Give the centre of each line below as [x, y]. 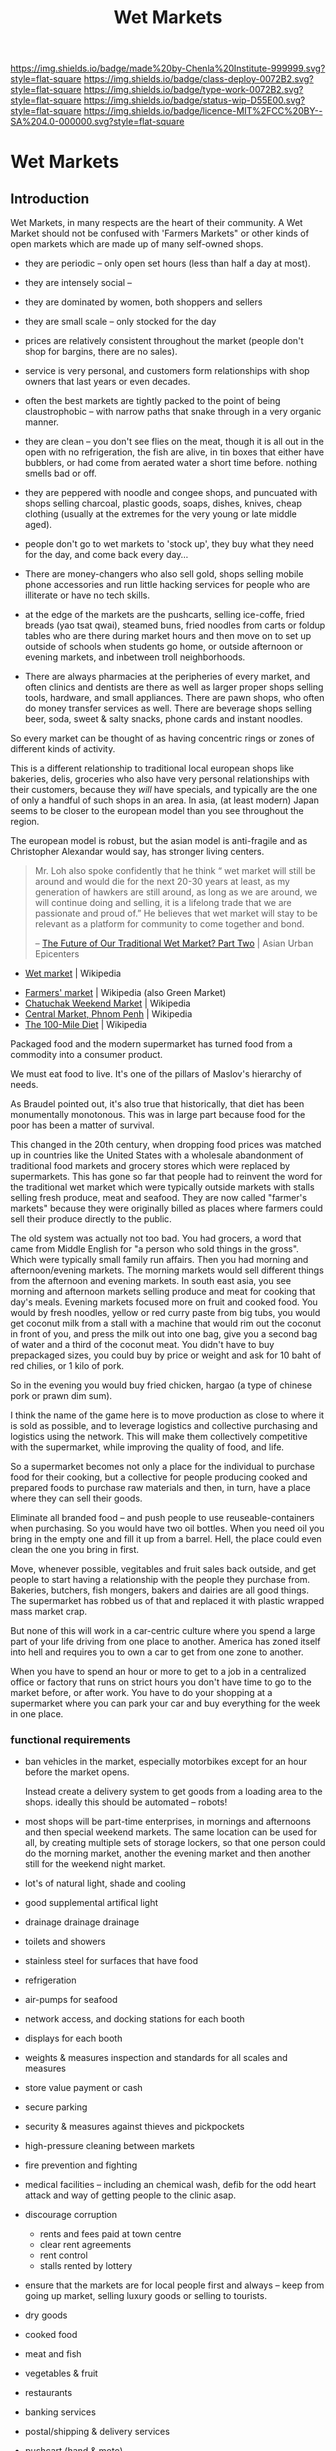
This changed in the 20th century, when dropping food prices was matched [166, 1145]
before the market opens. [77, 1772]
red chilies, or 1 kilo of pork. [67, 1366]
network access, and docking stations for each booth [134, 2019]
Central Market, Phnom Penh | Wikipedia [108, 1014]
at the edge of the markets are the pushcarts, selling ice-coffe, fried [164, 615]
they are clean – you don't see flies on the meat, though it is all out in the [174, 442]
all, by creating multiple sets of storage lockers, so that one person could [175, 1843]
